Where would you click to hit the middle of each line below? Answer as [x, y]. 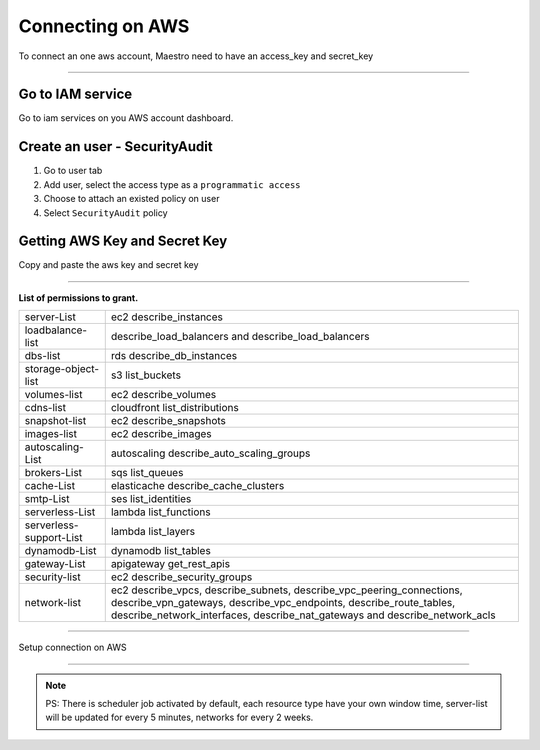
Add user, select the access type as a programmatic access [172, 184]
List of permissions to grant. [78, 297]
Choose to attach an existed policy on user [131, 199]
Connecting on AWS [104, 26]
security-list [52, 577]
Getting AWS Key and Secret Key [123, 241]
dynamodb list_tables [161, 551]
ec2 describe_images [161, 434]
